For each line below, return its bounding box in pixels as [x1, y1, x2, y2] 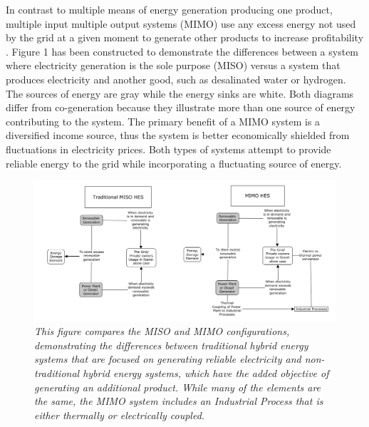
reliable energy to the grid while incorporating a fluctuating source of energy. [6, 155, 342, 170]
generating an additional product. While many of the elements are [34, 379, 321, 394]
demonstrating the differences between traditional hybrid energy [34, 337, 308, 352]
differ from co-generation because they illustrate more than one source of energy [6, 100, 355, 115]
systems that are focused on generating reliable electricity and [34, 351, 301, 366]
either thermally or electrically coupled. [34, 407, 205, 422]
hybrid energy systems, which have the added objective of [83, 366, 329, 380]
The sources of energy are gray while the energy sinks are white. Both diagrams [6, 86, 354, 101]
